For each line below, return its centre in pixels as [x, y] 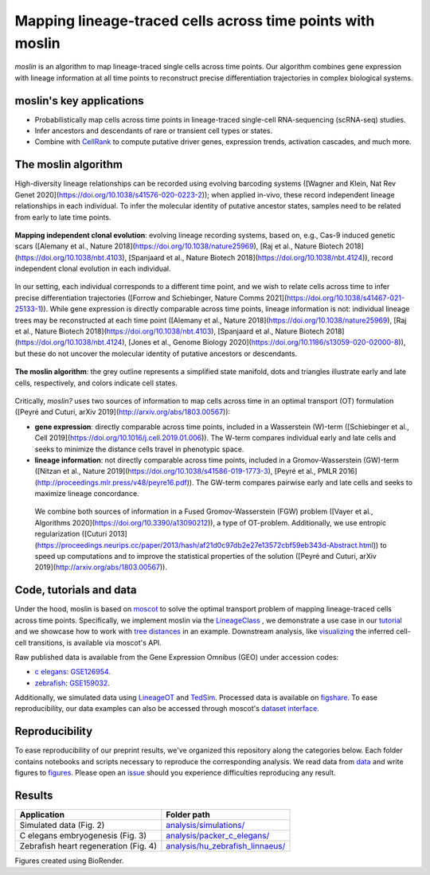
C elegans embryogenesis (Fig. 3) [83, 836]
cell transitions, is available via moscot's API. [88, 643]
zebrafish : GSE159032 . [72, 683]
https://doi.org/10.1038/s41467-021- [346, 298]
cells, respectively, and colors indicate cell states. [96, 383]
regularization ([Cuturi [71, 534]
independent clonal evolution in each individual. [93, 269]
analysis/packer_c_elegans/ [218, 836]
